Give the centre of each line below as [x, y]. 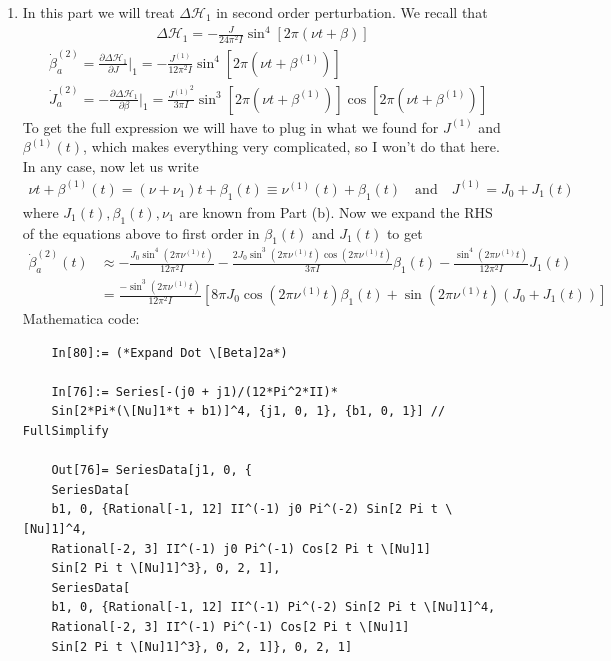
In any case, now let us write [110, 165]
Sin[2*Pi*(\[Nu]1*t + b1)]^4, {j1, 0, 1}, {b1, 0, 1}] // [248, 411]
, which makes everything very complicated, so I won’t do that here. [291, 146]
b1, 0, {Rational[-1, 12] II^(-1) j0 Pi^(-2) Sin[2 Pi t [245, 509]
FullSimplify [65, 431]
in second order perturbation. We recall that [352, 12]
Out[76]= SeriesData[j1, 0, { [151, 470]
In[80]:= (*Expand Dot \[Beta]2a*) [169, 352]
